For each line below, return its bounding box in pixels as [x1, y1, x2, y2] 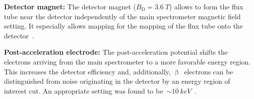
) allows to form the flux [169, 1, 244, 11]
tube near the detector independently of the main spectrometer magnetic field [4, 11, 241, 21]
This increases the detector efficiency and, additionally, [4, 66, 171, 76]
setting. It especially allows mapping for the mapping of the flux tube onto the [4, 21, 243, 31]
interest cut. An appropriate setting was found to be [4, 85, 163, 96]
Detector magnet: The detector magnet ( [4, 1, 136, 11]
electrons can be [184, 66, 233, 76]
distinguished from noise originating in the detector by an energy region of [4, 76, 230, 86]
